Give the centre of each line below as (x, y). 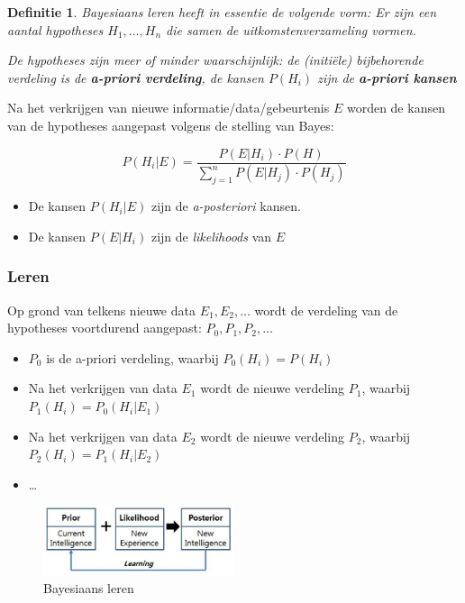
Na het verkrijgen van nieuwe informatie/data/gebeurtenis (169, 108)
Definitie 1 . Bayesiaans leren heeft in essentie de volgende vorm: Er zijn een (222, 12)
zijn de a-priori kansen (387, 77)
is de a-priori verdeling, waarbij (132, 357)
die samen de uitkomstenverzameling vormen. (291, 29)
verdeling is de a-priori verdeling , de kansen (136, 77)
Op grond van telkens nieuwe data (101, 310)
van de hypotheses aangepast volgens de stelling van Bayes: (171, 125)
